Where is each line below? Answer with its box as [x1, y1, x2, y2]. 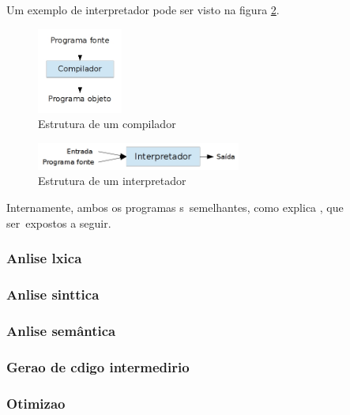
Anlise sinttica [6, 285, 100, 304]
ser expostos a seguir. [6, 214, 111, 231]
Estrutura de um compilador [38, 115, 176, 132]
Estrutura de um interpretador [38, 172, 186, 189]
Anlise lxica [6, 248, 82, 268]
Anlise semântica [6, 320, 116, 340]
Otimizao [6, 393, 66, 413]
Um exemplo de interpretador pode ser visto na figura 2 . [6, 2, 280, 17]
